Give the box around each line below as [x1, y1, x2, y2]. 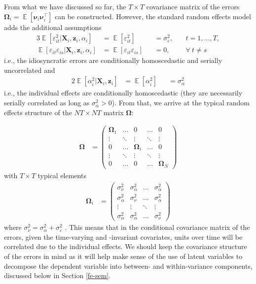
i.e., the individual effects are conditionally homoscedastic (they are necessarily [4, 88, 243, 98]
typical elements [37, 170, 86, 180]
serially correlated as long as [4, 97, 90, 108]
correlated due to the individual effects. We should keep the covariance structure [4, 241, 247, 252]
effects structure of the [4, 107, 72, 117]
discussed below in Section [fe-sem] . [4, 270, 111, 281]
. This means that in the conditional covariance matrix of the [65, 222, 250, 232]
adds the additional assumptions [4, 22, 102, 32]
